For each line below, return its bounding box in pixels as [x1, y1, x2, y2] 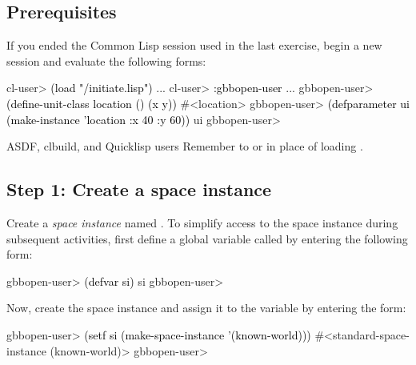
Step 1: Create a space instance [6, 177, 272, 202]
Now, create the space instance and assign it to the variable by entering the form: [6, 299, 406, 316]
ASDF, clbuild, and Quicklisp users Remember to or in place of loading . [6, 138, 363, 154]
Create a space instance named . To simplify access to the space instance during [6, 214, 398, 231]
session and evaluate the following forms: [6, 52, 206, 69]
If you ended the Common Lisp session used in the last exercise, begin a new [6, 37, 382, 54]
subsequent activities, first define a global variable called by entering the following [6, 230, 408, 247]
